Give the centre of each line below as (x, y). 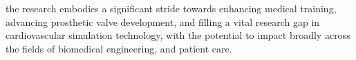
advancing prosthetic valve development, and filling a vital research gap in (163, 21)
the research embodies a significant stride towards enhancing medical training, (171, 8)
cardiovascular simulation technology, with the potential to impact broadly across (178, 35)
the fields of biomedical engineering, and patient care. (119, 48)
